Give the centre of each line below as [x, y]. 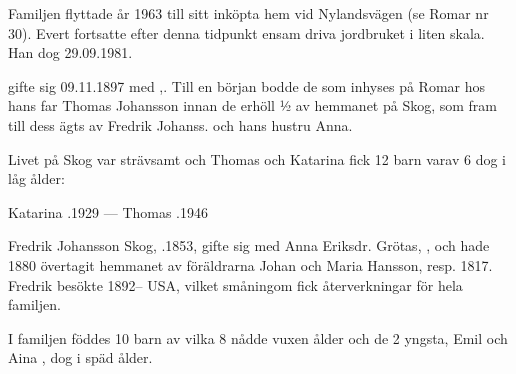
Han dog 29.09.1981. [70, 52]
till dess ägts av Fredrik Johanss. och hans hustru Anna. [180, 124]
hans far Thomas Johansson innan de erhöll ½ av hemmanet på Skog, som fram [253, 105]
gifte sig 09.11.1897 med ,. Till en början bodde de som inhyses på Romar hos [247, 85]
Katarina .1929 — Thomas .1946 [108, 211]
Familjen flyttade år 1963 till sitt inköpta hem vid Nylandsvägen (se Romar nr [248, 13]
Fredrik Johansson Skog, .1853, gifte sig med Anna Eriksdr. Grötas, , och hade [249, 245]
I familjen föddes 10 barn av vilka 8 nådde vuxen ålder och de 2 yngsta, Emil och [258, 337]
